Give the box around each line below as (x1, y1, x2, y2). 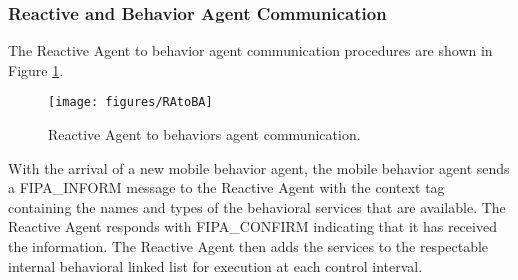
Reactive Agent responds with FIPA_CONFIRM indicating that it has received (8, 216, 497, 237)
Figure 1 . (8, 59, 64, 80)
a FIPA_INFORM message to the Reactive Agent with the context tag (8, 177, 445, 198)
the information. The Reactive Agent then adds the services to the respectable (8, 236, 489, 257)
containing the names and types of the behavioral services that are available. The (8, 196, 506, 217)
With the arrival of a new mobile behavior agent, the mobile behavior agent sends (8, 157, 510, 178)
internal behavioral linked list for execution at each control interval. (8, 255, 423, 276)
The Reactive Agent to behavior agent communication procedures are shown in (8, 40, 493, 61)
